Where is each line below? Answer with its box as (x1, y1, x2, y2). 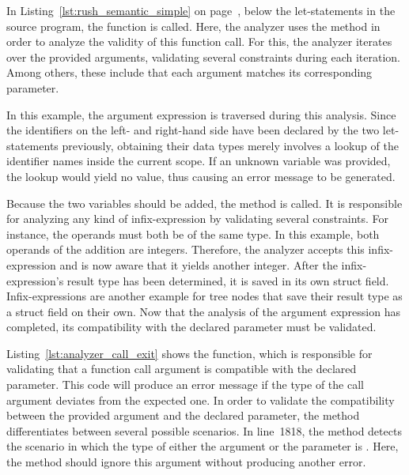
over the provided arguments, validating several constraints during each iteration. (6, 48, 400, 65)
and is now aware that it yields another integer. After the (59, 256, 338, 273)
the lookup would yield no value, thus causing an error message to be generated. (6, 168, 396, 184)
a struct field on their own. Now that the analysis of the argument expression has (6, 303, 400, 319)
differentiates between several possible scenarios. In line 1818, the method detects (6, 422, 402, 439)
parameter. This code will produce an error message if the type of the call (6, 376, 364, 393)
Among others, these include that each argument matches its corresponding (6, 64, 373, 81)
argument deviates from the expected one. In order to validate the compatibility (6, 391, 395, 408)
